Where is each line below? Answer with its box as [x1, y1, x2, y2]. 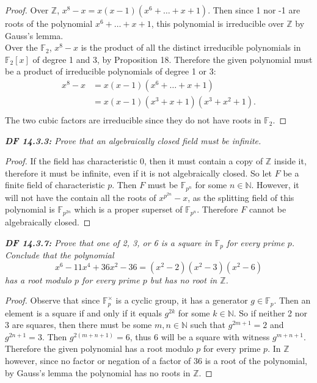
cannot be [249, 203, 286, 216]
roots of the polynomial [5, 17, 93, 29]
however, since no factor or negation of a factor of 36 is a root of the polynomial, [5, 354, 308, 367]
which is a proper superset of [74, 203, 183, 216]
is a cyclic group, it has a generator [115, 294, 248, 307]
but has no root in [150, 273, 217, 286]
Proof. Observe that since [5, 294, 100, 307]
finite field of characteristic [5, 178, 105, 191]
